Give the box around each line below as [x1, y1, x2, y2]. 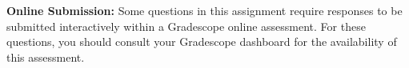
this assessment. [6, 48, 85, 65]
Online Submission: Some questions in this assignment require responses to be [6, 2, 403, 18]
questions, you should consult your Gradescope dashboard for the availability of [6, 33, 397, 50]
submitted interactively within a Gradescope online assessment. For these [6, 17, 366, 34]
